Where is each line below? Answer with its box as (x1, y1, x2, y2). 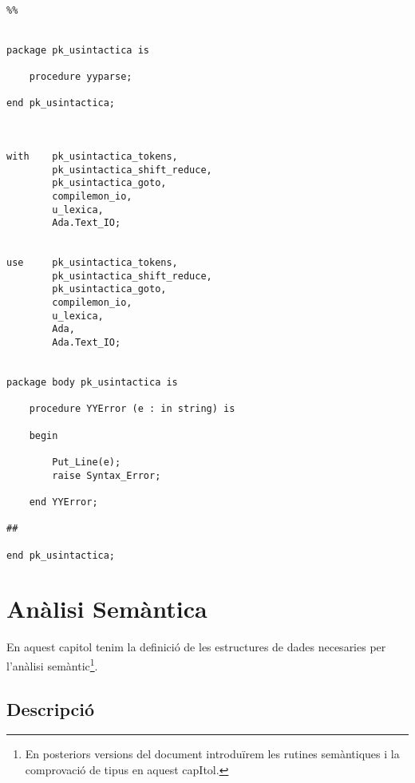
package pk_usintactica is (6, 44, 149, 56)
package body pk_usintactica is (6, 377, 178, 389)
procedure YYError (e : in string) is (29, 403, 235, 415)
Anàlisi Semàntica (6, 592, 207, 625)
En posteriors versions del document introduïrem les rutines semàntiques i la (25, 745, 400, 762)
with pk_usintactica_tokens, (6, 150, 178, 162)
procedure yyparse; (29, 70, 132, 82)
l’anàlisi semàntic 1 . (6, 654, 98, 674)
